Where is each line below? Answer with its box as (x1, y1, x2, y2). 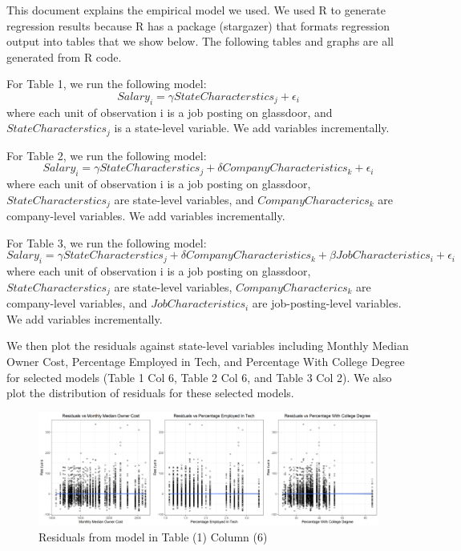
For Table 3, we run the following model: (6, 234, 207, 251)
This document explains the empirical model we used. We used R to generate (6, 2, 386, 18)
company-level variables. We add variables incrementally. (6, 207, 285, 224)
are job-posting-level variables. (252, 295, 402, 312)
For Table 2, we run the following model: (6, 147, 207, 163)
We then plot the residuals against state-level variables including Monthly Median (6, 337, 409, 354)
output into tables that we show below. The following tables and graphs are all (6, 33, 394, 50)
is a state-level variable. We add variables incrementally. (114, 119, 390, 136)
